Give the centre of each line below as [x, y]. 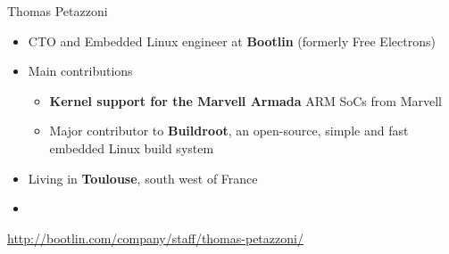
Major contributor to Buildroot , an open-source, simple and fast [229, 131]
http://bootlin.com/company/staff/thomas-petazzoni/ [155, 238]
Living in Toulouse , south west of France [143, 178]
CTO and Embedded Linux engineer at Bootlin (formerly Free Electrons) [232, 41]
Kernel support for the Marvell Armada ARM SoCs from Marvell [245, 100]
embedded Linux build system [132, 147]
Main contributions [80, 71]
